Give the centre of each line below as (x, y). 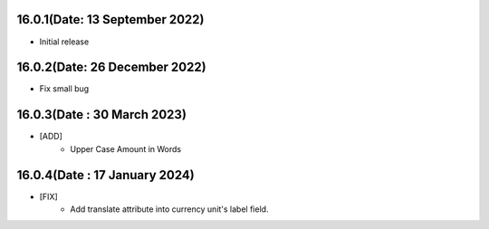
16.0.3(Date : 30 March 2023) (102, 114)
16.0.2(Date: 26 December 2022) (112, 67)
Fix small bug (64, 89)
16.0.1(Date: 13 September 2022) (110, 19)
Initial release (64, 42)
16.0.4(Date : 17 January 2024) (105, 175)
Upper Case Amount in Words (125, 148)
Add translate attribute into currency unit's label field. (169, 209)
